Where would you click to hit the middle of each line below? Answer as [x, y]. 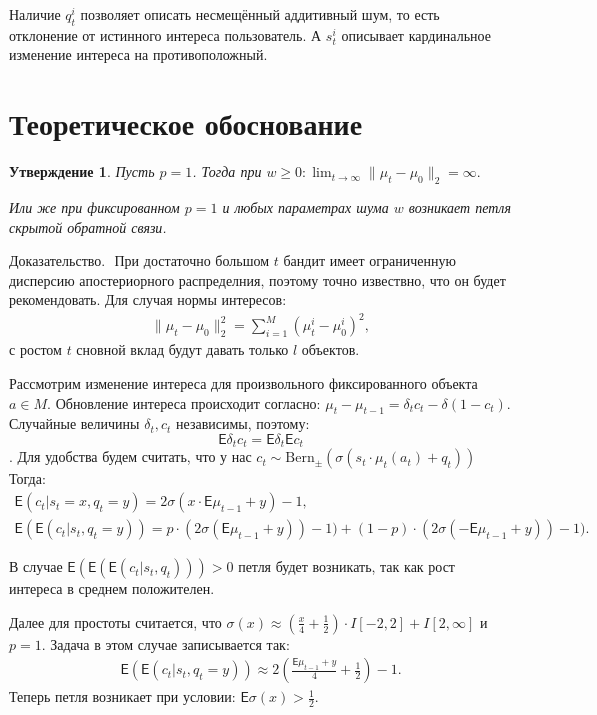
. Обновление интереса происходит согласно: [184, 402]
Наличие [35, 14]
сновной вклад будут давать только [182, 349]
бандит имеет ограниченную [369, 260]
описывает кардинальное [416, 34]
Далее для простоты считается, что [115, 621]
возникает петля [459, 206]
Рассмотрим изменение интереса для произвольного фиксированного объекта [243, 383]
